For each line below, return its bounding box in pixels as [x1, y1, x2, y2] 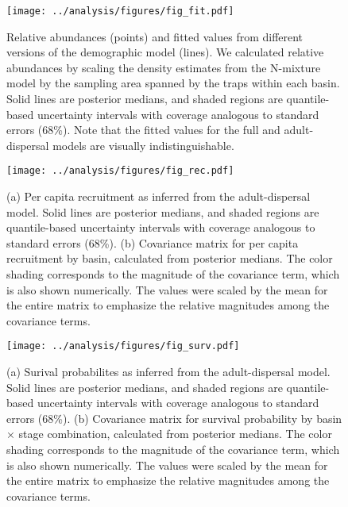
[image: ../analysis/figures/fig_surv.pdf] [6, 340, 240, 352]
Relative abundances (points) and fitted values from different [6, 28, 304, 44]
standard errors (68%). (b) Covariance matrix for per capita [6, 234, 299, 251]
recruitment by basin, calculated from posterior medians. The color [6, 250, 333, 267]
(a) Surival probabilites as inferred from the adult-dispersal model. [6, 363, 331, 380]
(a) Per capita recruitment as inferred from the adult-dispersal [6, 188, 311, 205]
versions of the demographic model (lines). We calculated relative [6, 44, 324, 60]
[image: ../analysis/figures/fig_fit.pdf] [6, 6, 234, 17]
